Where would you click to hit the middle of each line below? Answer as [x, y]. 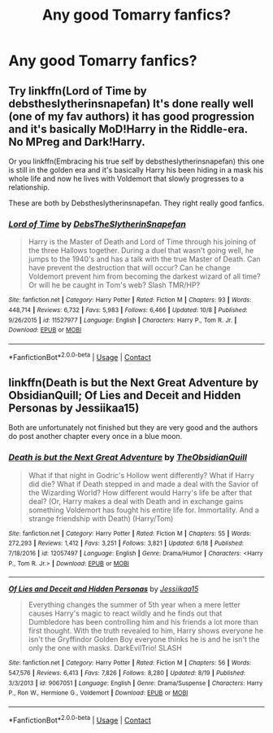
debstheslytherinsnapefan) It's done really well [131, 103]
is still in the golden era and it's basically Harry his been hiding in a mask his [136, 170]
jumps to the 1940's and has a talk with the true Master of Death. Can [145, 259]
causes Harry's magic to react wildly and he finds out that [125, 613]
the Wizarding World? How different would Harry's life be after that [140, 492]
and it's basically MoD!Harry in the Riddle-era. [128, 129]
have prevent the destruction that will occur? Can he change [129, 268]
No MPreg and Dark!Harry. [77, 141]
